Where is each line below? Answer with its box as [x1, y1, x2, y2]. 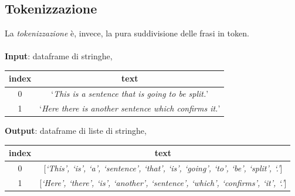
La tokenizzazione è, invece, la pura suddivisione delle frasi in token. [5, 27, 249, 39]
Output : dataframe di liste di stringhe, [5, 124, 147, 137]
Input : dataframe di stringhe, [5, 50, 113, 62]
